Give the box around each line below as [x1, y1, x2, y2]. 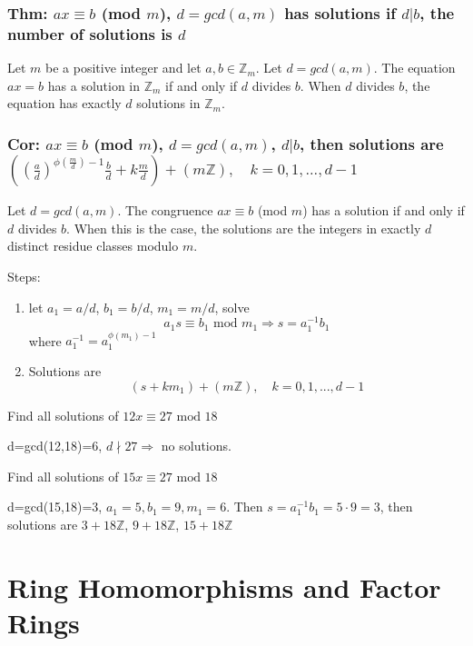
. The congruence [117, 201, 213, 220]
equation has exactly [7, 94, 122, 113]
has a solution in [47, 75, 141, 94]
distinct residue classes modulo [7, 236, 179, 255]
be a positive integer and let [45, 58, 202, 77]
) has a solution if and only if [302, 201, 465, 220]
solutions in [136, 94, 201, 113]
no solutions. [161, 436, 232, 455]
